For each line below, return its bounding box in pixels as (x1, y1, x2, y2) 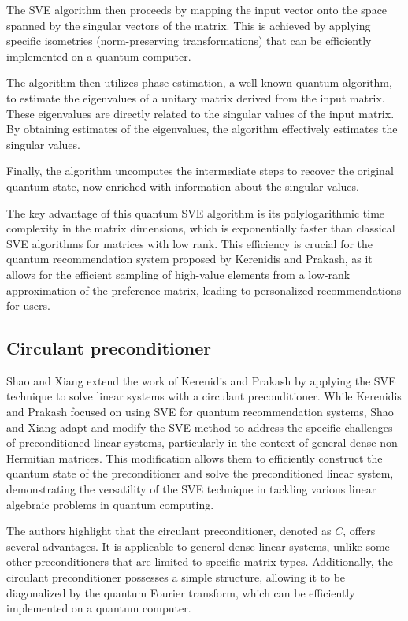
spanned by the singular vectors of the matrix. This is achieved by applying (6, 17, 371, 33)
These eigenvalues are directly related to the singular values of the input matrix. (6, 105, 395, 121)
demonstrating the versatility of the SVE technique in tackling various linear (6, 481, 376, 497)
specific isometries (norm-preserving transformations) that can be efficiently (6, 32, 372, 49)
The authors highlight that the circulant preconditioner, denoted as (6, 522, 332, 539)
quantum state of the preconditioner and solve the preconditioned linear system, (6, 465, 394, 482)
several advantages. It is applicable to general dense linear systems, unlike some (6, 537, 390, 554)
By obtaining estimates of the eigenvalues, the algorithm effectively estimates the (6, 121, 398, 137)
